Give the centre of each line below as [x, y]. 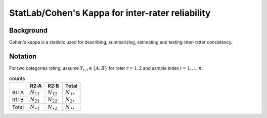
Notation [23, 56]
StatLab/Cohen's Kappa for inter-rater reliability [110, 13]
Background [28, 30]
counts [17, 78]
